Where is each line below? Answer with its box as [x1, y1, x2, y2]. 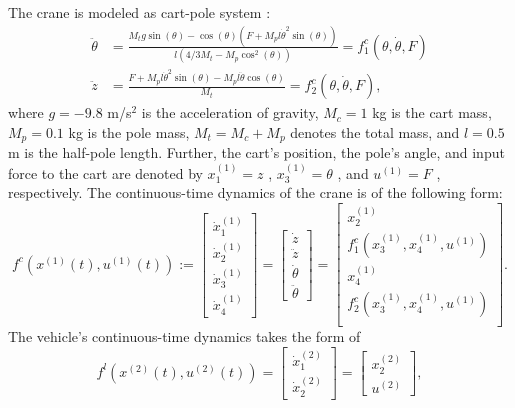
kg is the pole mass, [68, 121, 190, 142]
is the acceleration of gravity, [141, 102, 319, 123]
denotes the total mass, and [290, 121, 460, 142]
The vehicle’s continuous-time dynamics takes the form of [8, 326, 361, 347]
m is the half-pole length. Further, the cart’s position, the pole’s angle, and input [8, 142, 505, 163]
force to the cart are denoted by [8, 162, 203, 183]
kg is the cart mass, [372, 102, 492, 123]
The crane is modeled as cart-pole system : [8, 2, 271, 22]
